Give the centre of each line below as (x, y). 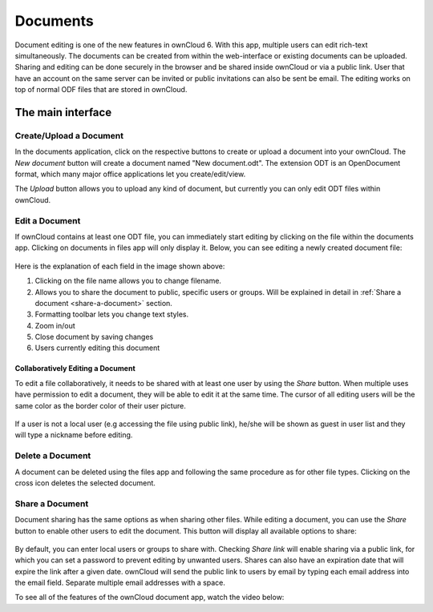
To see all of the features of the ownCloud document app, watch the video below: (150, 598)
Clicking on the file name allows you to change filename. (128, 281)
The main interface (63, 112)
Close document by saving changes (94, 337)
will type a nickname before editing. (74, 435)
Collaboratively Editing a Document (75, 368)
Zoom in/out (55, 325)
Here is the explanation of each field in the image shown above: (120, 266)
